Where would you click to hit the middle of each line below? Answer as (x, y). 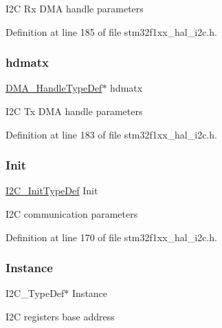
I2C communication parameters (72, 214)
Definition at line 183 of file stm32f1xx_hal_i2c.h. (111, 134)
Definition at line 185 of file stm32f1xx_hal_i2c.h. (111, 31)
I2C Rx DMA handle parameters (75, 8)
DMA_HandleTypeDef (54, 88)
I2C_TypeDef (35, 293)
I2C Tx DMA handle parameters (74, 111)
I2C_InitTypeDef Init (52, 191)
